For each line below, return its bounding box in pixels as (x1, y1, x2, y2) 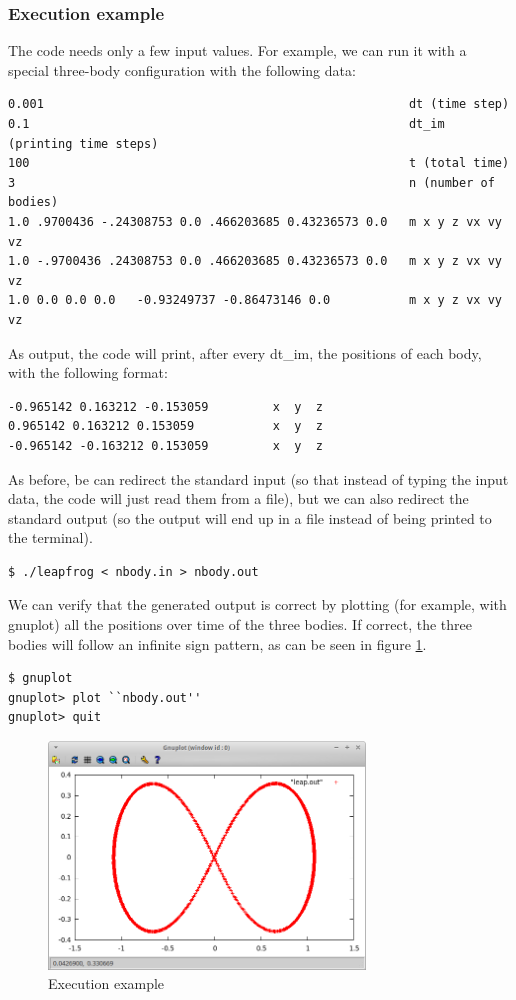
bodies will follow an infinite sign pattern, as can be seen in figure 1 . (8, 633, 427, 654)
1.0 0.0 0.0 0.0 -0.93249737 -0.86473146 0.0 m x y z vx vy (8, 293, 502, 308)
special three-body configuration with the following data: (8, 59, 356, 80)
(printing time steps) (8, 136, 159, 151)
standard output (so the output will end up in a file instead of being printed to (8, 507, 492, 528)
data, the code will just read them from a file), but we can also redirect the (8, 488, 469, 509)
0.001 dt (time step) (8, 97, 510, 112)
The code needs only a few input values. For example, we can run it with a (8, 40, 467, 61)
